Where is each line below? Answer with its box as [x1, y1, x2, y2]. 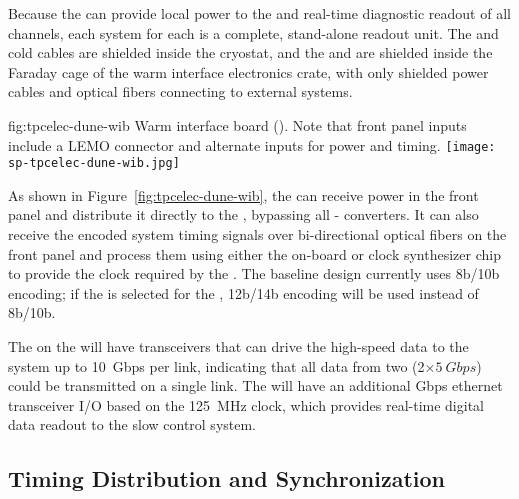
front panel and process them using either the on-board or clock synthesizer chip [8, 243, 501, 264]
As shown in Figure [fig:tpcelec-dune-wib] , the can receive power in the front [8, 184, 479, 205]
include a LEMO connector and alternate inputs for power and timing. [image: [8, 134, 496, 155]
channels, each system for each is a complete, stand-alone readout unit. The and [8, 22, 499, 43]
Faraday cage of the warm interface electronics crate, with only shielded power [8, 61, 489, 82]
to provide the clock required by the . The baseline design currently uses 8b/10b [8, 263, 500, 284]
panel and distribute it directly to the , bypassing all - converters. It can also [8, 204, 479, 225]
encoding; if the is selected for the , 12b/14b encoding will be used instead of [8, 282, 479, 303]
